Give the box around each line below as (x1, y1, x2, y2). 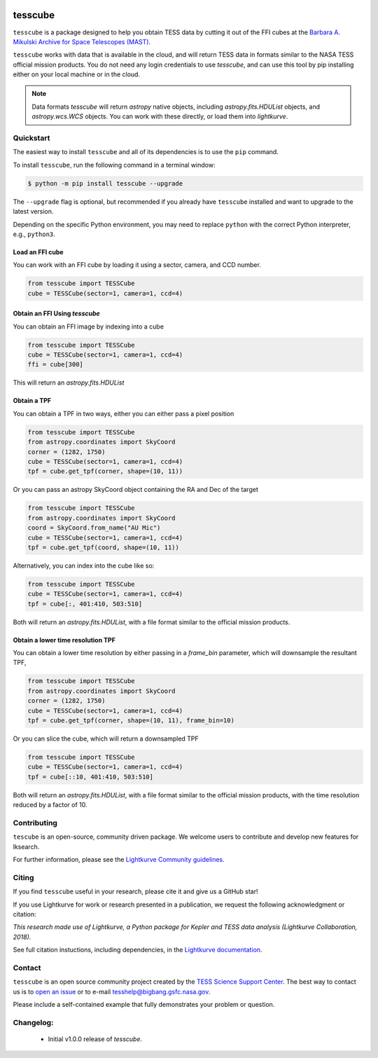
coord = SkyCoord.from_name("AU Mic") (27, 524, 161, 532)
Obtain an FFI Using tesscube (13, 309, 101, 318)
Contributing (13, 818, 57, 827)
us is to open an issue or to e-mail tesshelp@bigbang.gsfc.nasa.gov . (13, 987, 211, 996)
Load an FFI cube (13, 247, 64, 256)
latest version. (13, 207, 54, 216)
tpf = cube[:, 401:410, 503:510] (27, 600, 143, 607)
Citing (13, 872, 34, 882)
